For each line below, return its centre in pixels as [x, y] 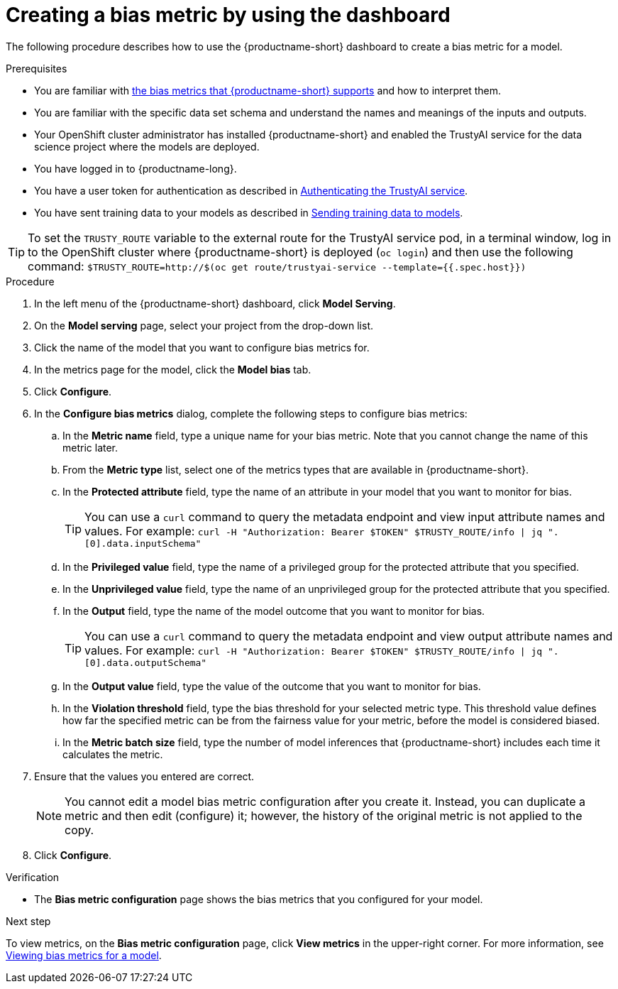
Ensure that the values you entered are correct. [144, 776]
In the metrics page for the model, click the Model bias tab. [173, 369]
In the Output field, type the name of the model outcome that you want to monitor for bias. [274, 611]
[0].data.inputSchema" [143, 543]
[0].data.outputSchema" [146, 662]
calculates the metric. [113, 754]
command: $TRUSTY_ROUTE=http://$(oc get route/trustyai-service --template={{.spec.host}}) [277, 266]
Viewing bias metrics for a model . [84, 955]
